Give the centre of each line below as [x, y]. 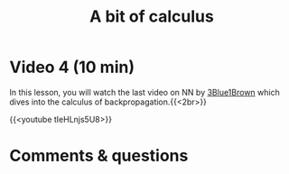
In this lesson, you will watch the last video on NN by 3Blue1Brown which [144, 92]
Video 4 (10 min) [72, 67]
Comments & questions [99, 156]
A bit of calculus [152, 17]
